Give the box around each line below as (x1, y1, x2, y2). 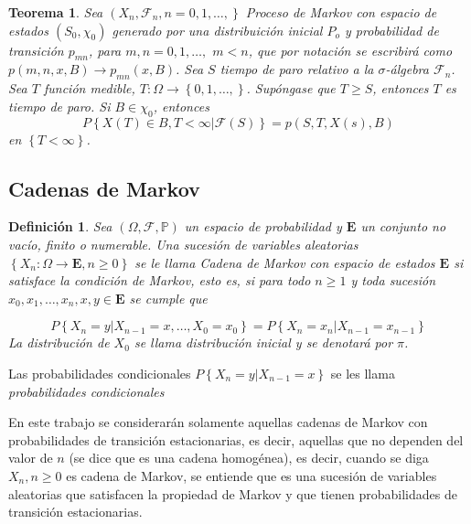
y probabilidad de (344, 20, 439, 39)
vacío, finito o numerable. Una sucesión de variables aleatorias (8, 234, 359, 253)
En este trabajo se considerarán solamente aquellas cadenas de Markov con (8, 412, 428, 432)
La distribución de (8, 333, 110, 352)
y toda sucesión (350, 271, 436, 290)
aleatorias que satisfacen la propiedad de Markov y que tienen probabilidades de (8, 484, 457, 503)
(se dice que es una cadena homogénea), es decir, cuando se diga (69, 448, 429, 467)
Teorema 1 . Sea (8, 3, 103, 21)
